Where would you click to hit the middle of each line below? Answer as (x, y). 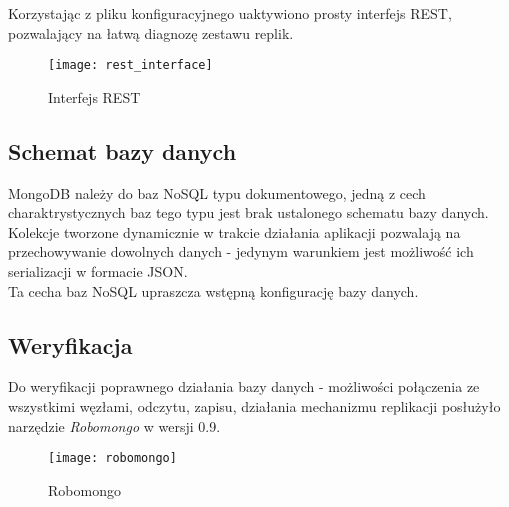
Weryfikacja (70, 344)
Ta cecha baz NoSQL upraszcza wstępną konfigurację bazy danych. (213, 290)
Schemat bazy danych (122, 150)
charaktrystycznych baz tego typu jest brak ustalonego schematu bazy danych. (248, 212)
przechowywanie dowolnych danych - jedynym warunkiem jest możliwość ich (241, 251)
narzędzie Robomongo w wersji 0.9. (114, 425)
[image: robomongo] (112, 458)
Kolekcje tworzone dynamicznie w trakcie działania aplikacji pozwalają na (234, 231)
